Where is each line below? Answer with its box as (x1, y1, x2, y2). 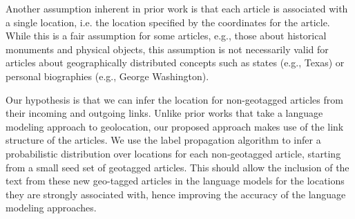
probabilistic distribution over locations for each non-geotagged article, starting (6, 146, 341, 160)
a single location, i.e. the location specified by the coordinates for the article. (6, 15, 330, 29)
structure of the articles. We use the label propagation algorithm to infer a (6, 133, 321, 147)
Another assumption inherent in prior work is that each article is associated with (6, 1, 348, 15)
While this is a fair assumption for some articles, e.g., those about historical (6, 28, 327, 43)
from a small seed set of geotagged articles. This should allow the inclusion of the (6, 160, 349, 174)
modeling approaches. (6, 200, 97, 215)
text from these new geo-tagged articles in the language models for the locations (6, 173, 345, 188)
